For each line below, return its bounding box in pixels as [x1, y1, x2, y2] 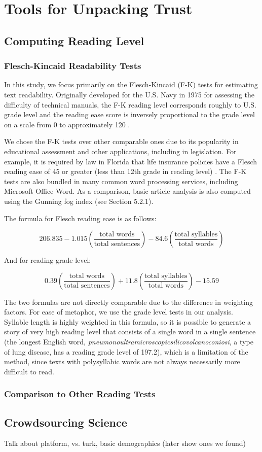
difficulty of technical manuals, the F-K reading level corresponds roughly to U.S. [4, 99, 256, 110]
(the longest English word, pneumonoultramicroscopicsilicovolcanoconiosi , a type [4, 336, 253, 347]
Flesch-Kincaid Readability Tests [4, 59, 141, 72]
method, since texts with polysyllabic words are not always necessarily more [4, 356, 240, 367]
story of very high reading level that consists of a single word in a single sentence [4, 326, 256, 337]
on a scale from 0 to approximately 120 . [4, 119, 130, 129]
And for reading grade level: [4, 255, 91, 265]
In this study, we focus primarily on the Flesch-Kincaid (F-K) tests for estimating [4, 79, 258, 90]
